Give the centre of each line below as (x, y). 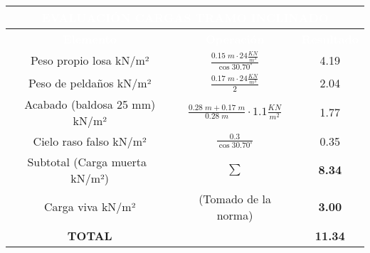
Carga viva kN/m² (90, 207)
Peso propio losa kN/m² (90, 60)
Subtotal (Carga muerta (87, 161)
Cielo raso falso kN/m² (90, 141)
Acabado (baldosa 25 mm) (90, 104)
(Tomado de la (235, 198)
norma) (235, 215)
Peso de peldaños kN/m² (90, 82)
